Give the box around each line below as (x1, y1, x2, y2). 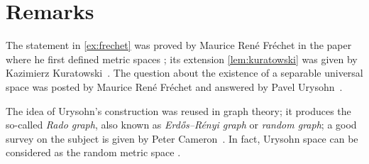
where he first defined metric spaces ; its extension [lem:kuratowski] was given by (6, 51, 358, 66)
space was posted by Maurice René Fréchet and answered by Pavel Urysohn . (6, 79, 343, 94)
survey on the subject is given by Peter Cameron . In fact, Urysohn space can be (6, 131, 358, 146)
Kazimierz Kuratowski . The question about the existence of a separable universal (6, 65, 363, 80)
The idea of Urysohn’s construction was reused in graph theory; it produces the (6, 103, 351, 118)
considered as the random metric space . (6, 145, 181, 160)
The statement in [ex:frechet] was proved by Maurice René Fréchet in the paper (6, 38, 352, 53)
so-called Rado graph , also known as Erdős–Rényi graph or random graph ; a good (6, 117, 357, 132)
